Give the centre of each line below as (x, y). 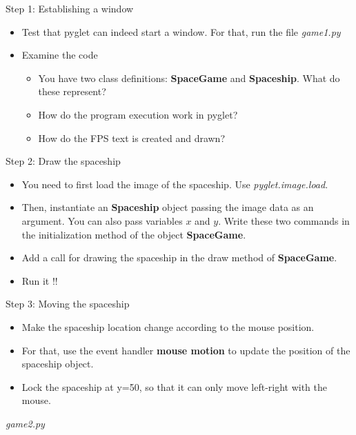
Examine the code (60, 55)
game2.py (25, 423)
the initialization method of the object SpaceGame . (134, 234)
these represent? (72, 91)
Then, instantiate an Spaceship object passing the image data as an (168, 207)
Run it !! (40, 280)
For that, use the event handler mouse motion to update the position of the (186, 350)
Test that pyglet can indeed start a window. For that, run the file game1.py (181, 31)
